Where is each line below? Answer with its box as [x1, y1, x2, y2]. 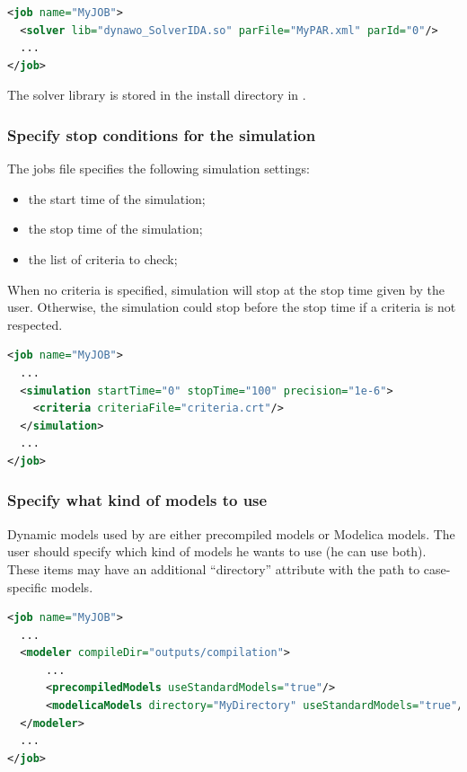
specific [7, 577, 48, 596]
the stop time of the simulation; [28, 219, 203, 238]
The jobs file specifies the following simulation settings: [7, 159, 310, 178]
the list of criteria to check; [28, 249, 178, 268]
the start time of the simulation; [28, 189, 206, 208]
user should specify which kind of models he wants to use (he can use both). [7, 542, 427, 561]
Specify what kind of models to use [7, 489, 268, 511]
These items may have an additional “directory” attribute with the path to [7, 559, 420, 578]
